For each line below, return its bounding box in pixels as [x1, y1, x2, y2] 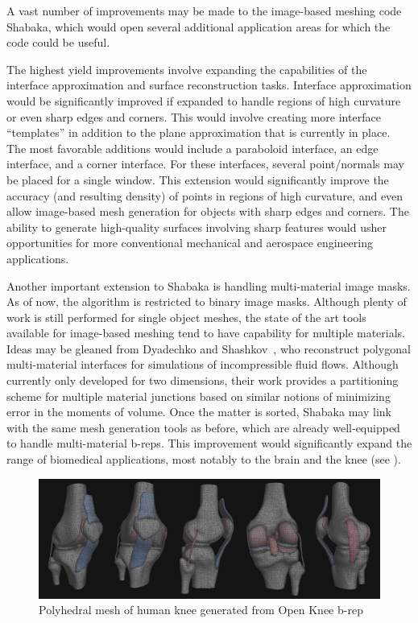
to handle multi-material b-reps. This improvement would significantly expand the [6, 435, 412, 452]
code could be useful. [6, 34, 110, 51]
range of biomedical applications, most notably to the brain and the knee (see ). [6, 451, 401, 468]
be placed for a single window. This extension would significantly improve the [6, 171, 389, 188]
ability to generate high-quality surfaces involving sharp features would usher [6, 218, 387, 235]
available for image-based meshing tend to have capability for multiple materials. [6, 324, 406, 341]
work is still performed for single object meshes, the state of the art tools [6, 308, 366, 325]
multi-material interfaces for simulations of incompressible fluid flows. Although [6, 356, 399, 373]
